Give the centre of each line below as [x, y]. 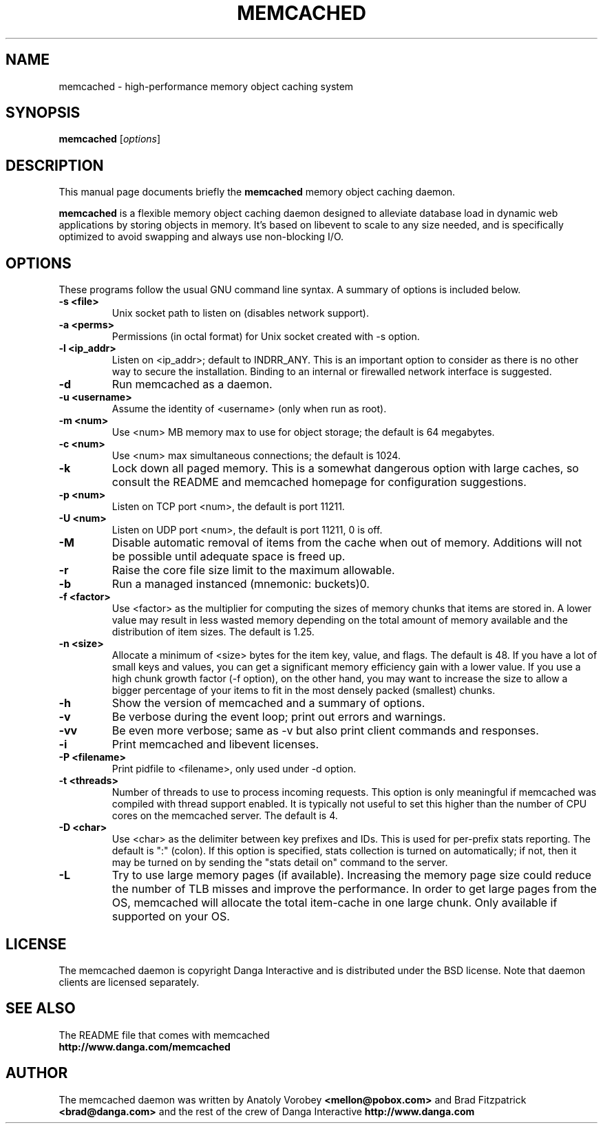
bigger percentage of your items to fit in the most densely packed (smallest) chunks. [304, 690]
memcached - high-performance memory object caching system [206, 86]
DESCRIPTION [55, 165]
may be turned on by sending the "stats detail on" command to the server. [280, 863]
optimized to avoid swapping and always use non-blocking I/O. [201, 237]
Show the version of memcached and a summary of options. [268, 703]
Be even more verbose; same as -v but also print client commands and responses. [325, 731]
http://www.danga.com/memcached [145, 1046]
